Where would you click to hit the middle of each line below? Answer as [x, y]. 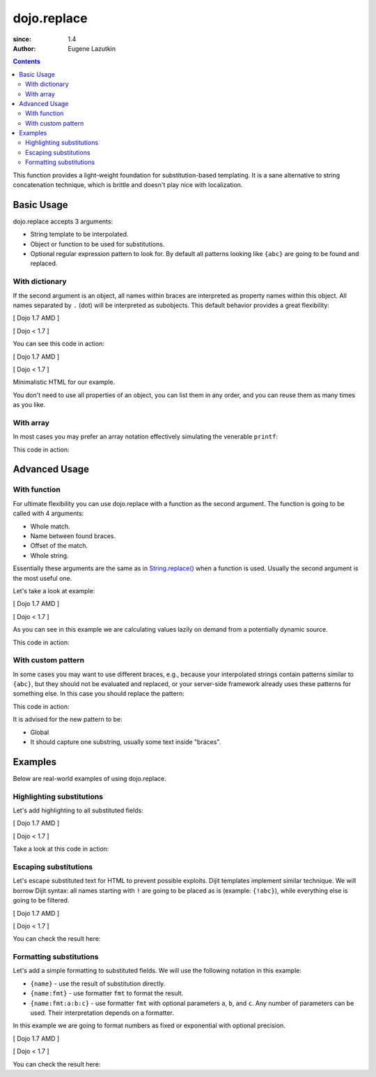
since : [22, 39]
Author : [24, 48]
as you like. [29, 405]
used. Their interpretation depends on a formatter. [102, 1013]
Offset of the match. [59, 546]
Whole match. [50, 526]
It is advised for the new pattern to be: [68, 720]
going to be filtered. [41, 900]
